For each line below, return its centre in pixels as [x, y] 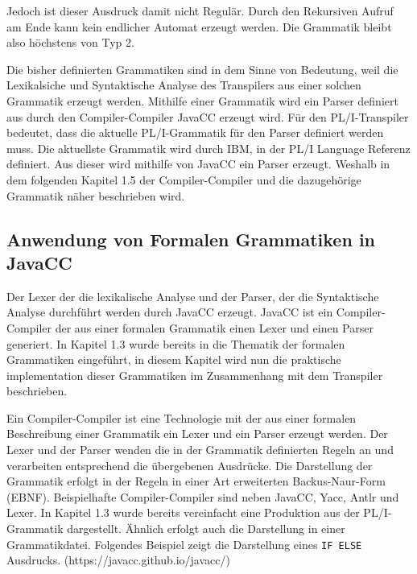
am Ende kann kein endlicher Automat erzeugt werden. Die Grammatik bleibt [199, 26]
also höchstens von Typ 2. [70, 42]
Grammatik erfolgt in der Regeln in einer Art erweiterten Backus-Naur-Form [196, 481]
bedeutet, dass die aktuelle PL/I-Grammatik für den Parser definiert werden [195, 132]
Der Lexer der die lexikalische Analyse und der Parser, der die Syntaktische [193, 296]
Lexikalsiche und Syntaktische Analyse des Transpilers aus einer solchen [184, 85]
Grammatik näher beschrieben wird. [96, 195]
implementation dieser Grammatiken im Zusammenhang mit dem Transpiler [195, 375]
